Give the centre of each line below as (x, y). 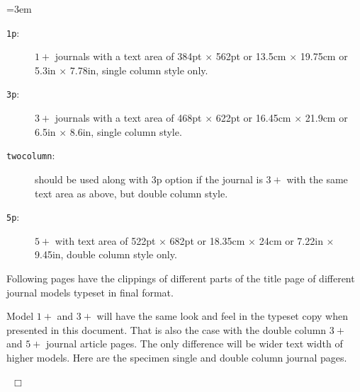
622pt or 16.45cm (253, 118)
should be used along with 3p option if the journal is (149, 179)
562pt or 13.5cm (251, 56)
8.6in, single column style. (126, 131)
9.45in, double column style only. (106, 254)
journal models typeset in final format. (90, 292)
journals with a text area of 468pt (128, 118)
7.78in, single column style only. (139, 70)
